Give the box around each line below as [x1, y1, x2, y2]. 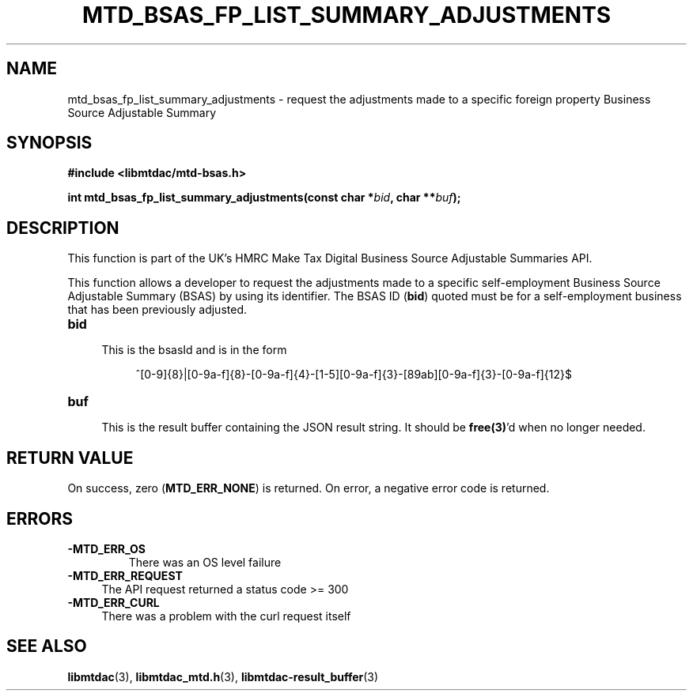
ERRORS [6, 508, 74, 529]
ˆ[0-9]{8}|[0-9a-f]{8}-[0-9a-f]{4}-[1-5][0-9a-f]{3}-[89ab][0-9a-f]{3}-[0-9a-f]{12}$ [135, 367, 572, 382]
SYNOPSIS [6, 133, 93, 153]
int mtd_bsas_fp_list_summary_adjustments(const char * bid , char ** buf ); [67, 190, 461, 205]
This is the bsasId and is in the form [101, 343, 287, 357]
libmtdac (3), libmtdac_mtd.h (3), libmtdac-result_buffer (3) [67, 669, 379, 684]
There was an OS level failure [128, 555, 282, 569]
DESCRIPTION [6, 217, 119, 238]
